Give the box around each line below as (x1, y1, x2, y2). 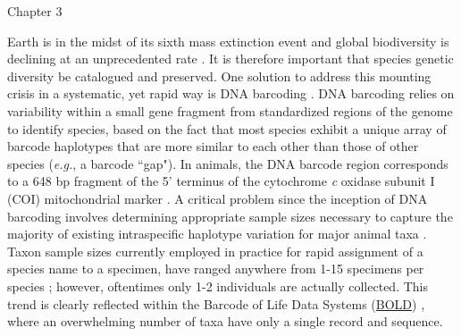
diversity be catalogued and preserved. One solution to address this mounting (7, 66, 432, 85)
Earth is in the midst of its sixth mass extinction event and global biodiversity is (7, 31, 449, 50)
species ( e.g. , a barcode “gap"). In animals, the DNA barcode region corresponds (7, 154, 448, 172)
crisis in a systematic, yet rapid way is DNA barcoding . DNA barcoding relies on (7, 84, 455, 103)
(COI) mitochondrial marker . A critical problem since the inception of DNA (7, 189, 428, 207)
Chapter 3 (7, 2, 63, 20)
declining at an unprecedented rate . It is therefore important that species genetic (7, 49, 454, 68)
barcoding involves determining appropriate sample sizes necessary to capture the (7, 206, 453, 225)
